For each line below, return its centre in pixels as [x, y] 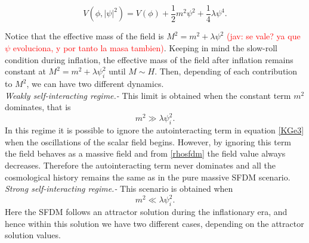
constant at [25, 71]
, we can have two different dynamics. [95, 84]
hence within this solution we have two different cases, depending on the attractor [154, 223]
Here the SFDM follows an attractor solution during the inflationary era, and [146, 211]
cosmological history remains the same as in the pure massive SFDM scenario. [148, 177]
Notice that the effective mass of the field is [84, 36]
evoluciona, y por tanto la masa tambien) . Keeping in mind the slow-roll [145, 48]
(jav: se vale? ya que [263, 36]
